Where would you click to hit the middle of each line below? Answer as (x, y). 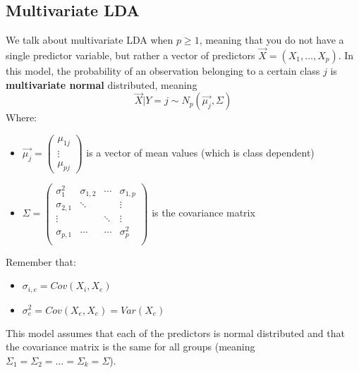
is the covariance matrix (203, 213)
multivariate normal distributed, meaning (102, 84)
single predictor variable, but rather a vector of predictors (130, 55)
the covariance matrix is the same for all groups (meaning (130, 347)
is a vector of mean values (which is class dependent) (200, 152)
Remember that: (41, 261)
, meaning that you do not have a (272, 40)
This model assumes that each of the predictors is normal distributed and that (175, 332)
